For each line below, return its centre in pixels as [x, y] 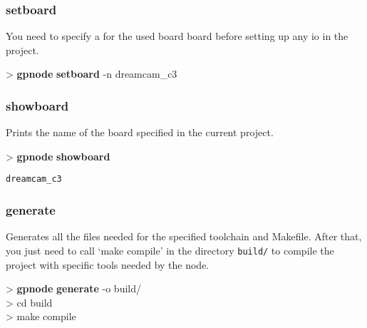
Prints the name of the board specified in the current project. [140, 132]
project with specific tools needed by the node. [108, 264]
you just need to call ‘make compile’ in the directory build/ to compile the [170, 250]
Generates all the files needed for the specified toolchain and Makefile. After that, [184, 236]
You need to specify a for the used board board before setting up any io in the [177, 36]
